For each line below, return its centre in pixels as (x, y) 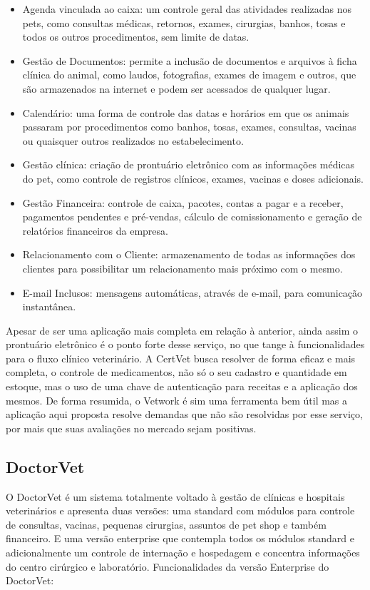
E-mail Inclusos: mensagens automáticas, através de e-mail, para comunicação (192, 292)
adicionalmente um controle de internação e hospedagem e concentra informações (183, 553)
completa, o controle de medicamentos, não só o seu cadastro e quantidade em (176, 372)
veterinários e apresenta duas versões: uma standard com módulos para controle (180, 510)
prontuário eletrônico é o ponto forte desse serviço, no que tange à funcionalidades (185, 344)
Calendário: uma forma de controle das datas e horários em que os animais (186, 112)
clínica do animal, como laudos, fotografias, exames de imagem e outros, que (189, 75)
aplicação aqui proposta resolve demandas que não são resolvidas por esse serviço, (184, 414)
